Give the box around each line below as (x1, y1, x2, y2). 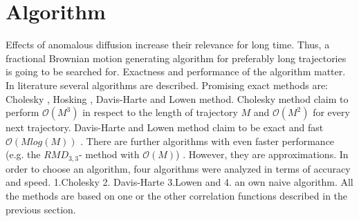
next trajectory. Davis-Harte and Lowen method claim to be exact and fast (6, 120, 324, 135)
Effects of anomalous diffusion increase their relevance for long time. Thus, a (6, 37, 330, 52)
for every (313, 105, 350, 119)
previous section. (6, 202, 76, 216)
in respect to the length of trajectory (82, 105, 238, 119)
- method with (79, 147, 140, 162)
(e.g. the (6, 147, 41, 162)
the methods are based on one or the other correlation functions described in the (6, 188, 348, 202)
